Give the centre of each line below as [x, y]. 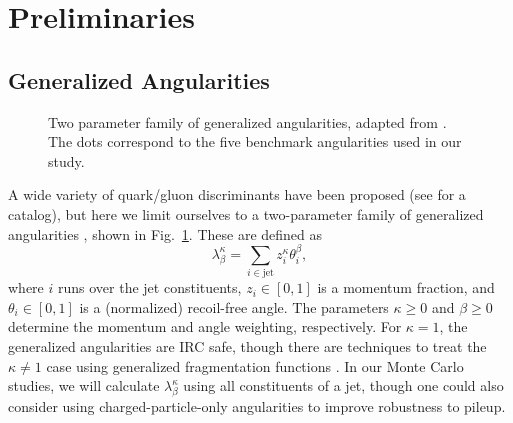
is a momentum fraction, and [406, 287]
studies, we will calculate [84, 385]
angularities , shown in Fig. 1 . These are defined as [165, 233]
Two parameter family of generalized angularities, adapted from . [247, 121]
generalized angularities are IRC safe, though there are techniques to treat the [247, 346]
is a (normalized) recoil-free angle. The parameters [234, 306]
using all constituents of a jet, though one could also [343, 385]
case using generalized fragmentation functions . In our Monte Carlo [255, 365]
